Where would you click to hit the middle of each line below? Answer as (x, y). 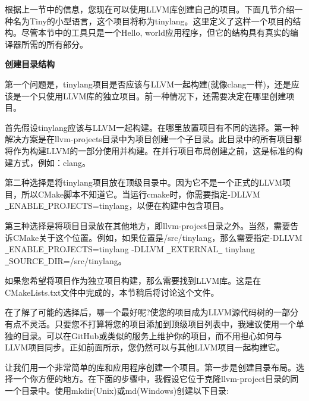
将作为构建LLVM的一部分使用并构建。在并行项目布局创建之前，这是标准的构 (154, 150)
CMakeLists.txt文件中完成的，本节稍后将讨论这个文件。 (112, 292)
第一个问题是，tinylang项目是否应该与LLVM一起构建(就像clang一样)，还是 (148, 84)
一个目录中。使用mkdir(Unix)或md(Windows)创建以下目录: (117, 391)
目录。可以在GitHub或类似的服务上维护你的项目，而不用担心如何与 (152, 335)
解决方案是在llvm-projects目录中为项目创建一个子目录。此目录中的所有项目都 (153, 139)
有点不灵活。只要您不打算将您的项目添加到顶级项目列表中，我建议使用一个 (150, 324)
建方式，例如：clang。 (48, 162)
